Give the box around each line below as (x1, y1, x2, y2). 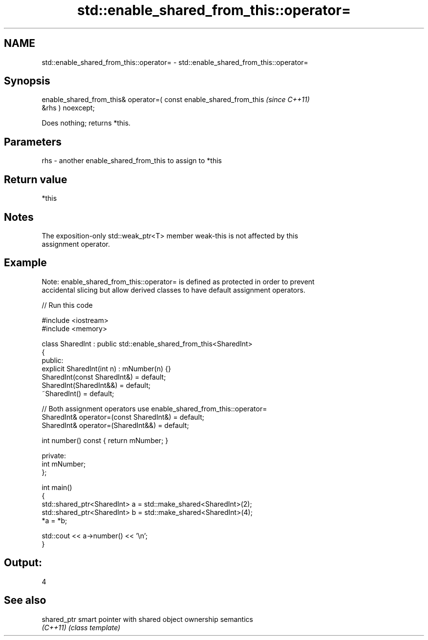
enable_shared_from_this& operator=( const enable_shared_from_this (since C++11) (42, 95, 310, 104)
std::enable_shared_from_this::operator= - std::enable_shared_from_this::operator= (42, 58, 308, 66)
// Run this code (42, 300, 93, 309)
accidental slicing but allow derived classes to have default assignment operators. (42, 285, 305, 294)
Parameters (4, 135, 62, 148)
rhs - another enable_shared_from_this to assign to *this (42, 156, 222, 165)
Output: (4, 556, 42, 569)
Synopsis (4, 75, 50, 87)
